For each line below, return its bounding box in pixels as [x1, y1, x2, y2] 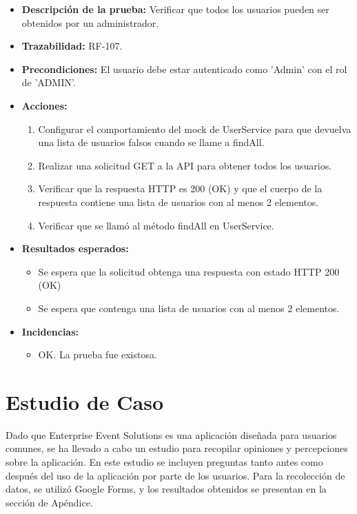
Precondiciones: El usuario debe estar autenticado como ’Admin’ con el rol [21, 61, 347, 76]
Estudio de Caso [6, 387, 164, 415]
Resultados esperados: [21, 241, 129, 256]
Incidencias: [21, 324, 79, 338]
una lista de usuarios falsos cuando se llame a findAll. [38, 135, 265, 150]
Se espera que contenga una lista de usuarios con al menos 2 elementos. [38, 300, 340, 315]
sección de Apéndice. [6, 495, 93, 509]
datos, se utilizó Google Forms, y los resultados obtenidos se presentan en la [6, 482, 327, 496]
